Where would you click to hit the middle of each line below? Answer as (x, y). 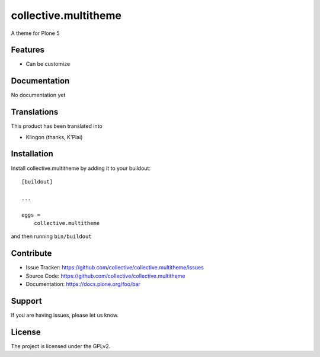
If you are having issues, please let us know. (65, 315)
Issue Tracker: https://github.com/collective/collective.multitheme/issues (115, 268)
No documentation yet (38, 95)
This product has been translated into (57, 126)
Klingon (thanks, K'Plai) (54, 137)
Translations (35, 112)
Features (28, 50)
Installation (32, 154)
